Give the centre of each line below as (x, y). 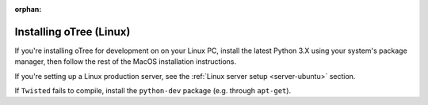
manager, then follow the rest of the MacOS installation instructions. (126, 62)
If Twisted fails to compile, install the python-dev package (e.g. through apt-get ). (153, 91)
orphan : (28, 9)
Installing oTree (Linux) (73, 32)
